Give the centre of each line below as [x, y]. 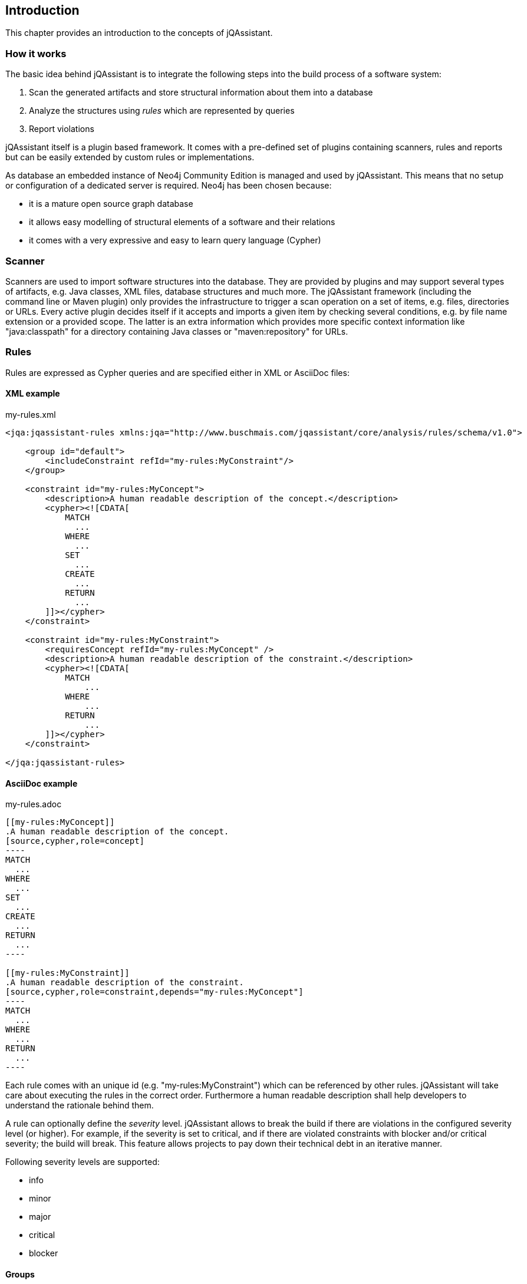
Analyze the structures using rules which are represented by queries [162, 111]
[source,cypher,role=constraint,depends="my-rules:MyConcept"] [154, 992]
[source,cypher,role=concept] [75, 841]
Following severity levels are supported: [83, 1162]
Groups [20, 1274]
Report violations [62, 129]
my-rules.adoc [34, 804]
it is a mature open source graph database [111, 204]
